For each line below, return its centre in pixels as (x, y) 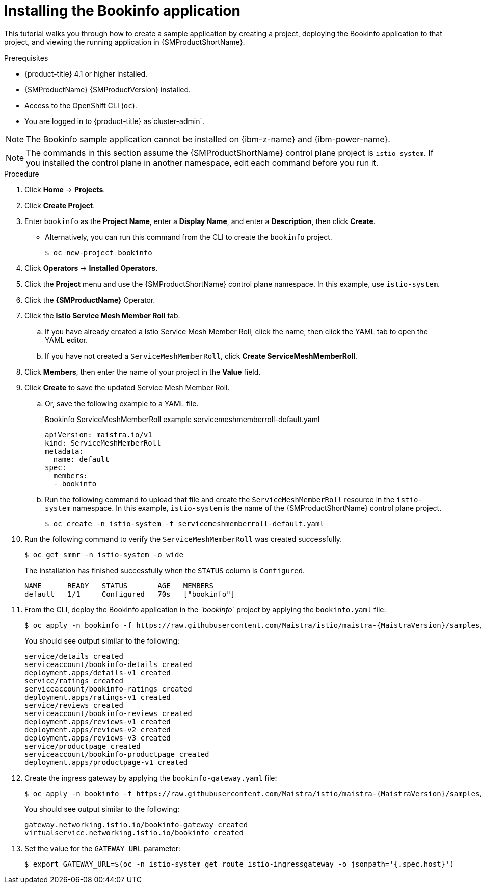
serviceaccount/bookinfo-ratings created (108, 689)
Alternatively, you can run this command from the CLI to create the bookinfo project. (189, 237)
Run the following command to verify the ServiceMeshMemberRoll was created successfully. (183, 539)
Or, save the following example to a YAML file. (122, 403)
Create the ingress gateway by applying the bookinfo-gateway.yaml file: (151, 778)
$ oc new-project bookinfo (99, 252)
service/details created (74, 656)
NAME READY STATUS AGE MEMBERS (119, 586)
